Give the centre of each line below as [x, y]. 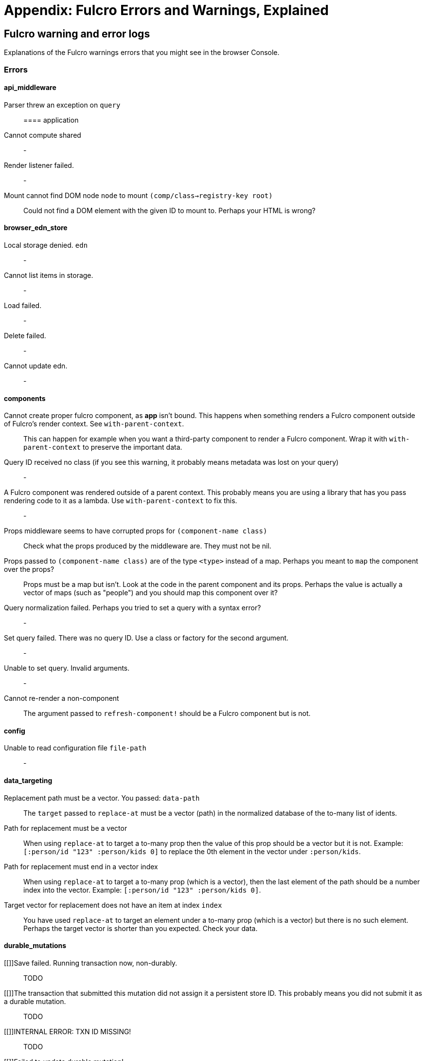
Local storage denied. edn [46, 245]
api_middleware [30, 88]
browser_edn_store [36, 228]
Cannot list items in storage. [49, 275]
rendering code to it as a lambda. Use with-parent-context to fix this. [121, 501]
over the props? [29, 569]
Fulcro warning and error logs [77, 34]
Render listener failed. [39, 165]
